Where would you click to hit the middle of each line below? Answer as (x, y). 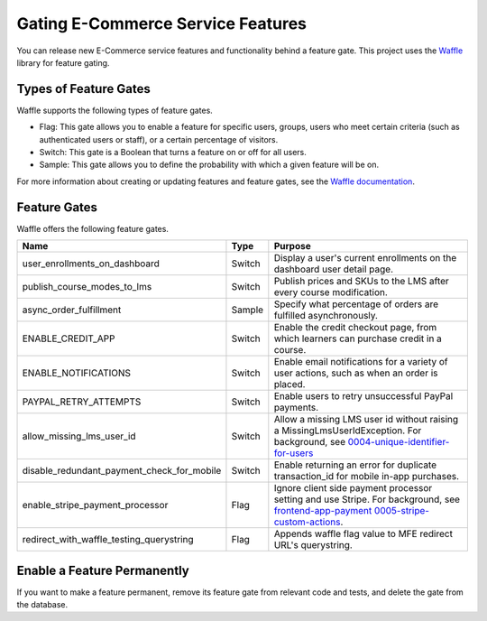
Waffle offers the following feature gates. (92, 228)
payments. (296, 408)
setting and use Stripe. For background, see (367, 499)
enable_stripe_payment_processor (95, 505)
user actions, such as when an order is (356, 373)
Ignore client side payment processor (353, 488)
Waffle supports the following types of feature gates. (115, 110)
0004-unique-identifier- (399, 442)
